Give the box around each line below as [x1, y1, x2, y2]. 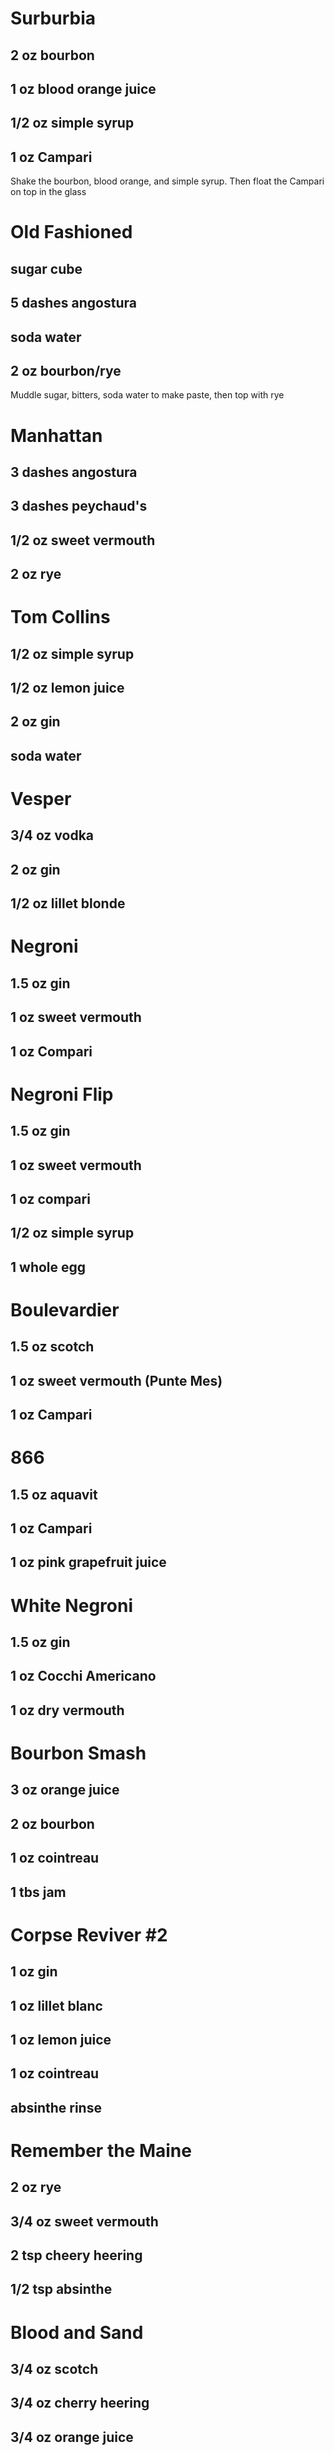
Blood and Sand [10, 2321, 144, 2344]
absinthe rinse [10, 2099, 102, 2116]
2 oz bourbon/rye [10, 362, 122, 379]
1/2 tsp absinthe [10, 2281, 113, 2298]
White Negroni [10, 1594, 133, 1617]
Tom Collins [10, 606, 111, 629]
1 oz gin [10, 1963, 58, 1981]
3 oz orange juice [10, 1782, 120, 1799]
